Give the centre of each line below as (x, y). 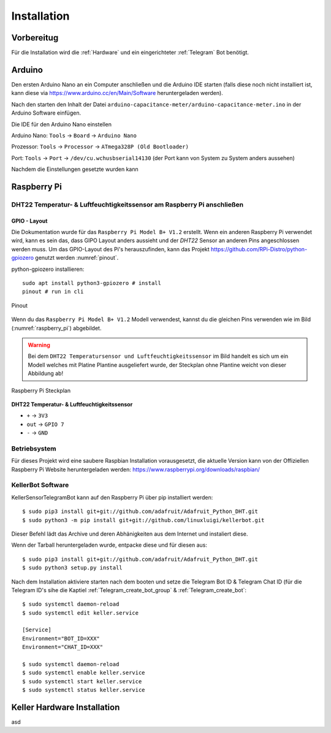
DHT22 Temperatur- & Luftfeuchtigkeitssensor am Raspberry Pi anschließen (127, 204)
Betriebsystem (34, 449)
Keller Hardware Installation (66, 707)
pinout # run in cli (53, 292)
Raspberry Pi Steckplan (41, 390)
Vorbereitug (35, 38)
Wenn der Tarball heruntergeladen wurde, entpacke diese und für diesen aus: (109, 545)
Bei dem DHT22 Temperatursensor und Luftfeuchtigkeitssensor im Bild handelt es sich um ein (158, 356)
